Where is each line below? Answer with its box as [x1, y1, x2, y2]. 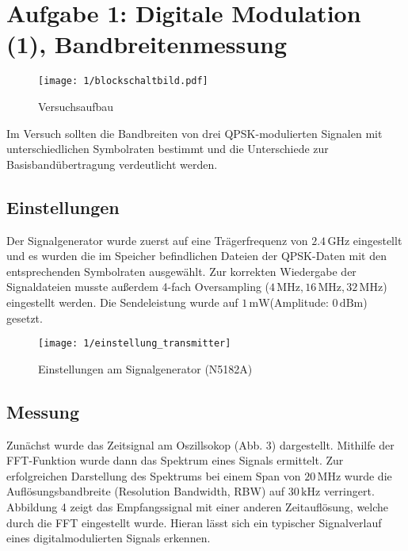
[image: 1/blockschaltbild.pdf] [38, 75, 208, 87]
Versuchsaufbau [38, 98, 114, 114]
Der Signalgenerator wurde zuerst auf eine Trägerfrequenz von [6, 231, 308, 248]
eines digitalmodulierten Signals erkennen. [6, 530, 211, 546]
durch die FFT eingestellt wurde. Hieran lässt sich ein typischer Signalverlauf [6, 514, 382, 530]
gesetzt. [6, 309, 43, 326]
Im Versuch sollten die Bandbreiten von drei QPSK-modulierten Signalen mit [6, 124, 383, 141]
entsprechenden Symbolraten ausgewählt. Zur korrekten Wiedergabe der [6, 262, 357, 279]
